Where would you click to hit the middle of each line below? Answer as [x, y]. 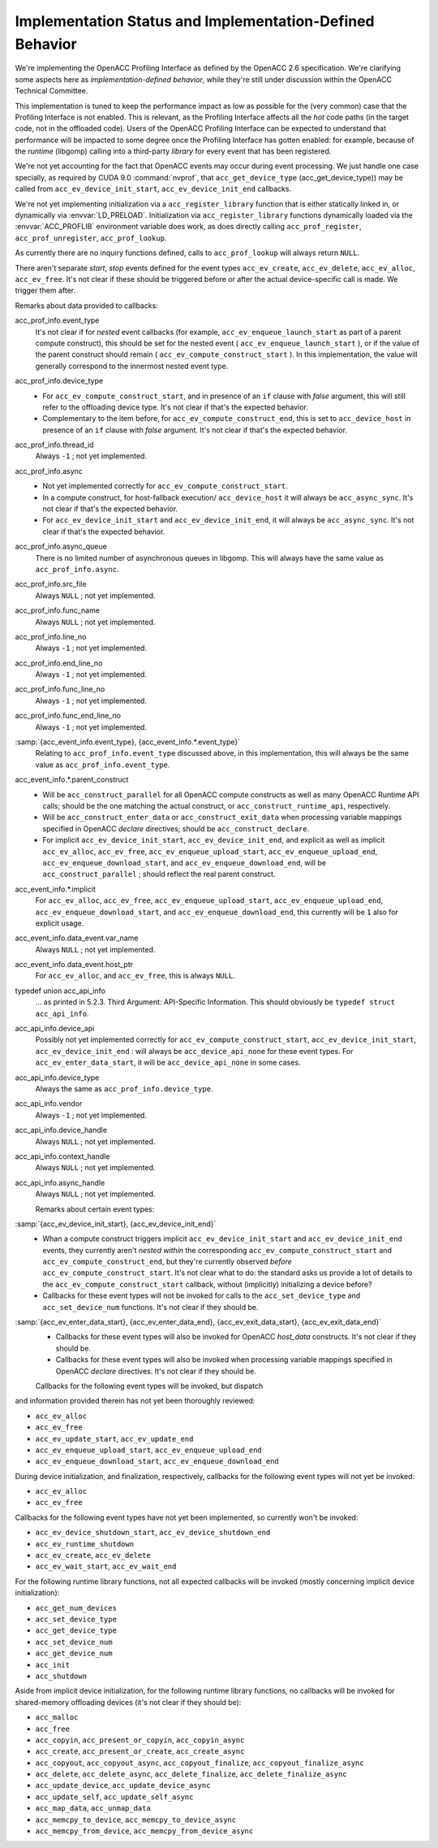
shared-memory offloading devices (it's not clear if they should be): [128, 1702]
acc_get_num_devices [76, 1608]
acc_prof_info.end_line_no [59, 663]
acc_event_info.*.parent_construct [72, 779]
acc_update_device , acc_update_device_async [123, 1785]
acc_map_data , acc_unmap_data [93, 1808]
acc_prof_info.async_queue [61, 547]
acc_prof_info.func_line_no [60, 689]
